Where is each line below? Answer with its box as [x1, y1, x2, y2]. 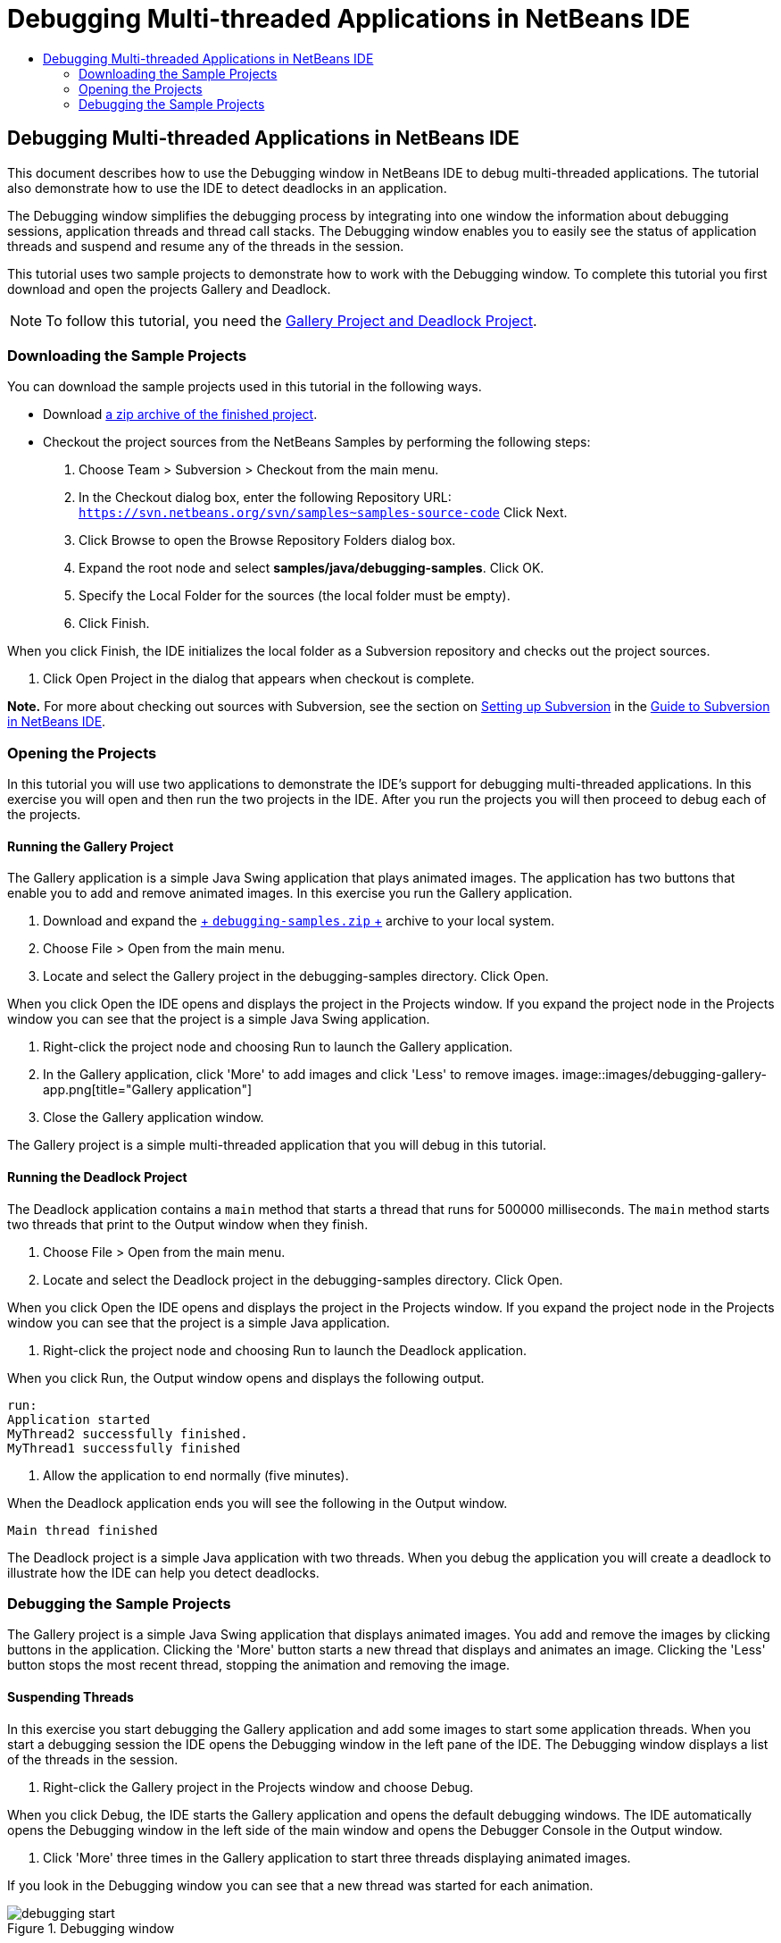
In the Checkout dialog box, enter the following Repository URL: [79, 490, 452, 506]
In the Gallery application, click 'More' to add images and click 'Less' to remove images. [43, 1067, 559, 1083]
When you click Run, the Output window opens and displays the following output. [7, 1369, 485, 1386]
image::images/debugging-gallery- [561, 1067, 767, 1083]
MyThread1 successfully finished [7, 1440, 241, 1455]
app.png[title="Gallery [43, 1082, 174, 1098]
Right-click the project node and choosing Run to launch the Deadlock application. [43, 1342, 528, 1358]
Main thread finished [7, 1522, 158, 1537]
